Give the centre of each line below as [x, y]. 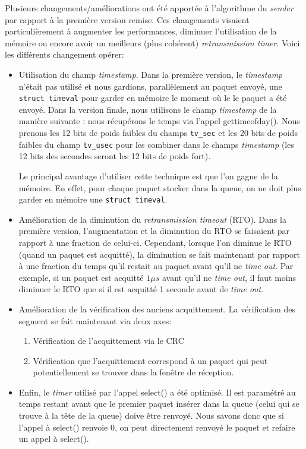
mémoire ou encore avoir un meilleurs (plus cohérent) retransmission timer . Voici [152, 42]
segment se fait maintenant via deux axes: [95, 320]
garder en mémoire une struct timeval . [93, 199]
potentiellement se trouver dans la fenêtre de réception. [133, 372]
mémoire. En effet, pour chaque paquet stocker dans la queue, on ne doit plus [160, 187]
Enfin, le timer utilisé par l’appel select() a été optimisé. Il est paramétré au [157, 392]
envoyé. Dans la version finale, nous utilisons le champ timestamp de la [148, 109]
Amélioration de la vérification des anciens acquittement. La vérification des [157, 309]
